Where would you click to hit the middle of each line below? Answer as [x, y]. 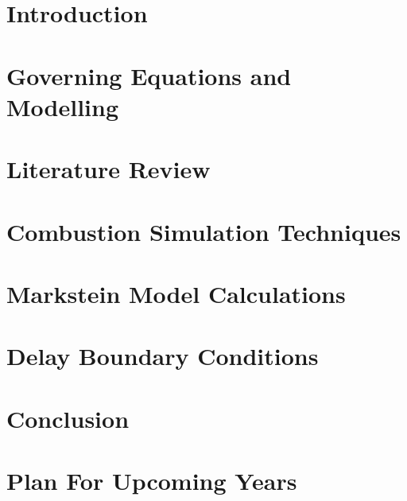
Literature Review [109, 169]
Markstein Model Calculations [176, 293]
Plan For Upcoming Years [152, 480]
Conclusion [68, 418]
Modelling [63, 106]
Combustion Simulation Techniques [204, 231]
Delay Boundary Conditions [163, 356]
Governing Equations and [149, 75]
